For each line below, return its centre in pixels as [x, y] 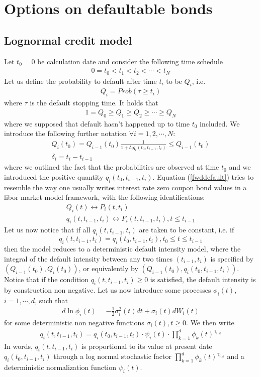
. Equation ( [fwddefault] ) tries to [203, 176]
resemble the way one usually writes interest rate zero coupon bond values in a [125, 187]
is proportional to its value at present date [147, 346]
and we [240, 167]
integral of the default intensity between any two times [89, 258]
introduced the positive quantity [54, 176]
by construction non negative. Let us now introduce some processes [108, 289]
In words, [18, 346]
